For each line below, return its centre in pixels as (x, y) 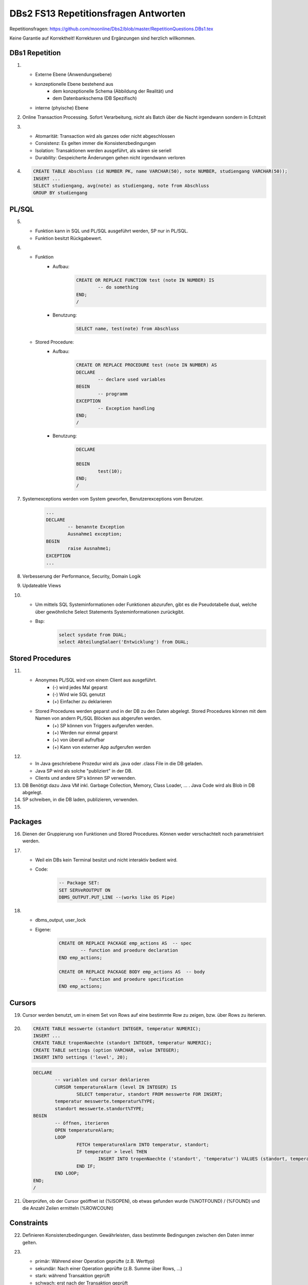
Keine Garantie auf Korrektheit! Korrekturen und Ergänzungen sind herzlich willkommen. (103, 38)
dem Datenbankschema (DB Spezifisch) (95, 98)
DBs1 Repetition (35, 53)
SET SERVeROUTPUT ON (84, 890)
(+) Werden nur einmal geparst (85, 732)
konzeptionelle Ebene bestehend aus (74, 84)
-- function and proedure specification (132, 979)
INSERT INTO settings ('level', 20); (81, 1057)
